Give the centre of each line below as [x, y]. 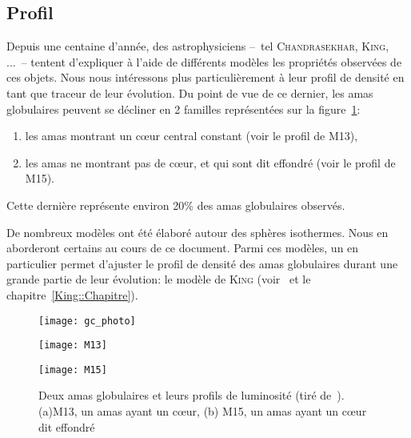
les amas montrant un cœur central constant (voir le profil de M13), [192, 136]
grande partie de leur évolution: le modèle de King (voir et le [159, 279]
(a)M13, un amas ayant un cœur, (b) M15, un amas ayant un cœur [203, 411]
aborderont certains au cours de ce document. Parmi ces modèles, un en [183, 248]
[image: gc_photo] [87, 321]
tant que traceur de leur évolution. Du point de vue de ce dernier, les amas [190, 92]
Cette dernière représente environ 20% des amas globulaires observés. [176, 205]
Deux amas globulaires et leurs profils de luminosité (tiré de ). [192, 395]
